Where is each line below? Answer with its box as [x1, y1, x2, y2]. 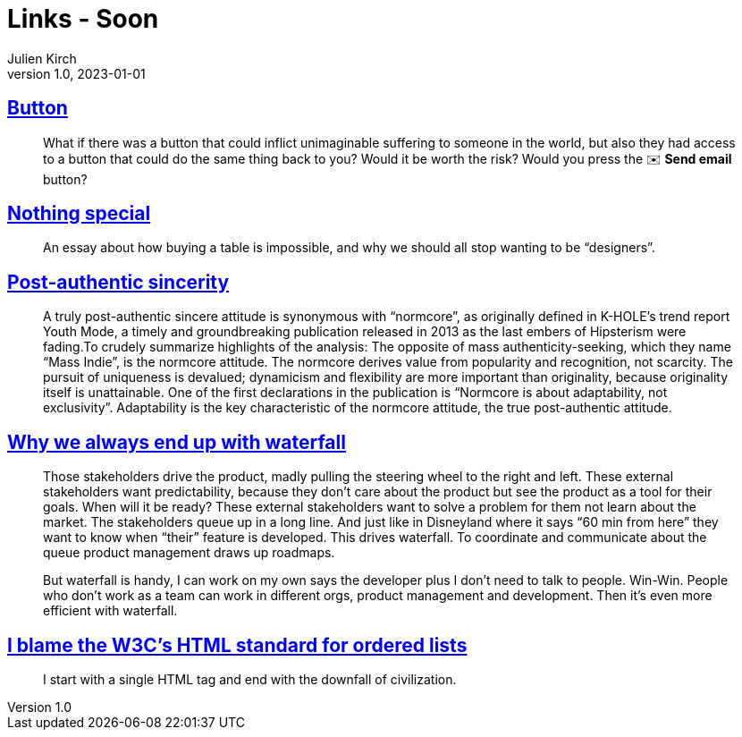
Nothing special [7, 202, 151, 225]
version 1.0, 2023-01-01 [7, 65, 146, 81]
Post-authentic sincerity [7, 270, 230, 293]
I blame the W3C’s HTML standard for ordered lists [7, 633, 468, 657]
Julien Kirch [7, 50, 77, 66]
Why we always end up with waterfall [7, 430, 346, 453]
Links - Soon [7, 4, 159, 34]
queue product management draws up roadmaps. [43, 545, 335, 561]
